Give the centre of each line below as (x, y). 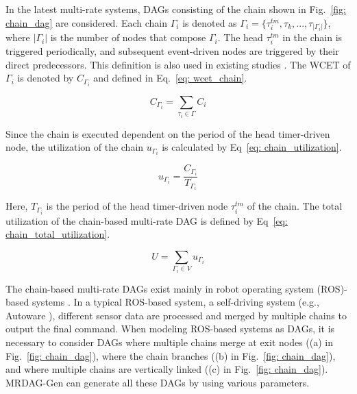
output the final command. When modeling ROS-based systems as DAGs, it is (170, 329)
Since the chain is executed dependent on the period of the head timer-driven (168, 133)
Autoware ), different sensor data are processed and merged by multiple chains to (176, 315)
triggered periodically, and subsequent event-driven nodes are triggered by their (172, 51)
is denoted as (210, 22)
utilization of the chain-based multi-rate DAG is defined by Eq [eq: (147, 220)
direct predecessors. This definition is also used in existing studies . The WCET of (178, 64)
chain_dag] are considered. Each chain (87, 22)
